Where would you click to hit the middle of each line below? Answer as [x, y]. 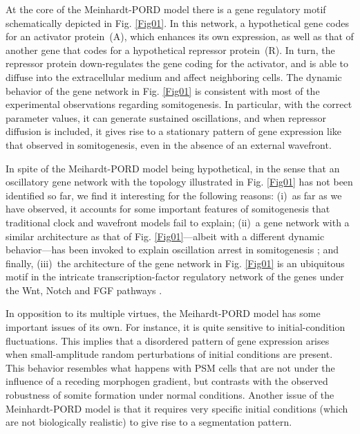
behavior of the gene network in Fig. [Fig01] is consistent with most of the [163, 90]
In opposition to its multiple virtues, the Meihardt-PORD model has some [163, 313]
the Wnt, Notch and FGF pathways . [84, 290]
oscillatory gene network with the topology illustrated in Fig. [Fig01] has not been [179, 182]
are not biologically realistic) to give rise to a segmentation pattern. [149, 422]
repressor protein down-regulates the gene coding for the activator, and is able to [177, 63]
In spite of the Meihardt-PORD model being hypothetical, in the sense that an [173, 168]
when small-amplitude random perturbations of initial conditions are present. [169, 354]
